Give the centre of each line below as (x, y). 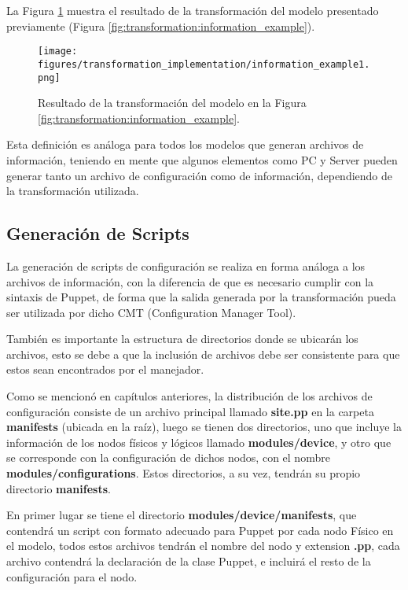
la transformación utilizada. (73, 191)
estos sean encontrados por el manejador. (105, 369)
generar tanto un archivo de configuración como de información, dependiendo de (200, 175)
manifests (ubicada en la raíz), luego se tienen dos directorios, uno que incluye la (204, 427)
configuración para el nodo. (72, 576)
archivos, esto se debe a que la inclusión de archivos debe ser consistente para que (203, 354)
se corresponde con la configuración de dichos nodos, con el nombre (168, 457)
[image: (58, 52)
